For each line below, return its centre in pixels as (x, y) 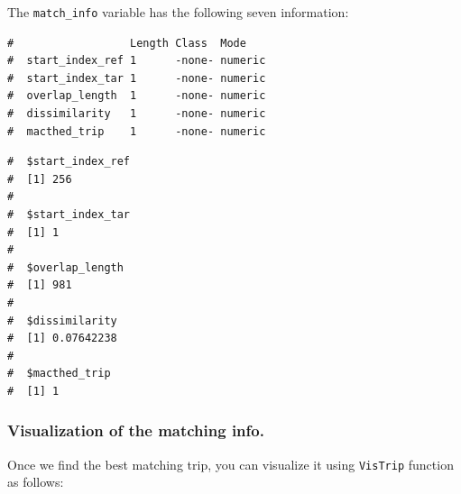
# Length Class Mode (127, 43)
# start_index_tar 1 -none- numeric (137, 78)
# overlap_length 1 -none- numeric (137, 96)
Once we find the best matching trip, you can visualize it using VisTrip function (230, 464)
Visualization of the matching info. (136, 430)
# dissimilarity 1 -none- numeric (137, 114)
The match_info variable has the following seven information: (178, 12)
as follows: (36, 482)
